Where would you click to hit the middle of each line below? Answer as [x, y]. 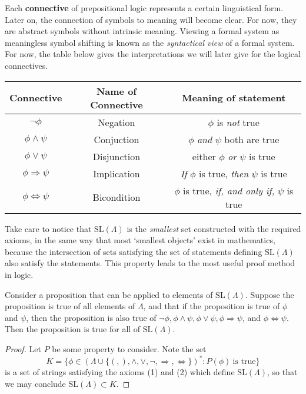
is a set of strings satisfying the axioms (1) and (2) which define [120, 372]
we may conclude [35, 383]
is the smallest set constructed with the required [214, 228]
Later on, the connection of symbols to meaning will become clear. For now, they [151, 19]
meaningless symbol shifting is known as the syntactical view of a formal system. [150, 42]
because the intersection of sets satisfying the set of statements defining [134, 251]
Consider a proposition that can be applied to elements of [109, 294]
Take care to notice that [48, 228]
